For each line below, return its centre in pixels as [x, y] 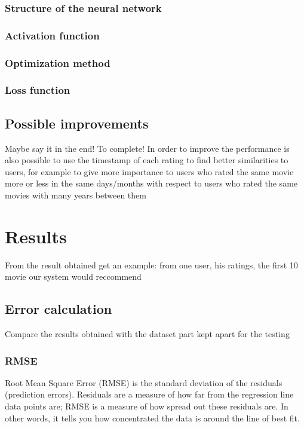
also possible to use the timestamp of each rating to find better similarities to [147, 160]
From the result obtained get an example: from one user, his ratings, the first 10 [151, 265]
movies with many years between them [76, 195]
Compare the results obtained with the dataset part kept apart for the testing [147, 334]
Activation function [52, 35]
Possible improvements [77, 123]
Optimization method [58, 62]
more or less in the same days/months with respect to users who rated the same [151, 183]
